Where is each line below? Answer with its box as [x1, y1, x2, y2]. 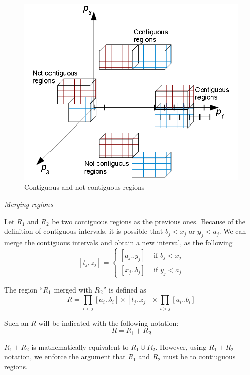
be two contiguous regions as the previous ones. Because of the [52, 216, 246, 226]
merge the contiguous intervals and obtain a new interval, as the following [4, 237, 233, 247]
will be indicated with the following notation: [38, 317, 179, 328]
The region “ [4, 284, 43, 295]
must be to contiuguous [163, 351, 236, 362]
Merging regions [4, 198, 53, 209]
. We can [219, 226, 246, 236]
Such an [4, 317, 29, 328]
